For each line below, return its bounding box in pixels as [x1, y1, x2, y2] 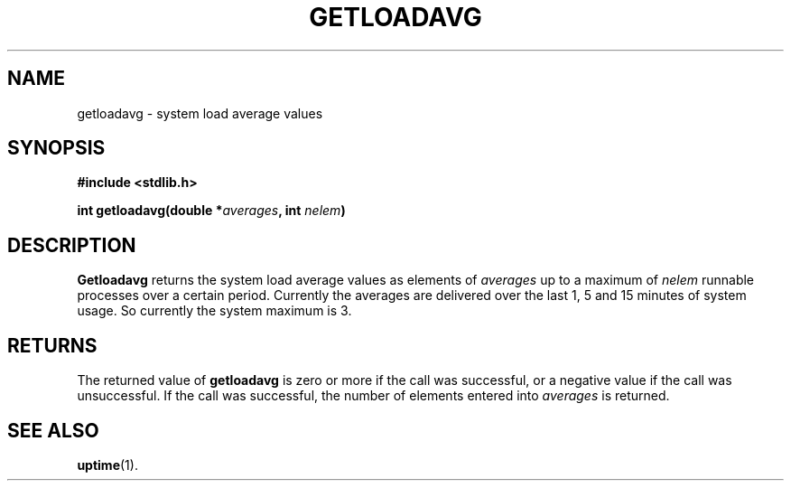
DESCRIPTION [7, 233, 136, 257]
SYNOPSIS [7, 136, 106, 160]
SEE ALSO [7, 418, 99, 442]
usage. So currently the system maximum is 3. [77, 303, 352, 319]
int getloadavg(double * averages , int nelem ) [77, 202, 346, 219]
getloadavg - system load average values [77, 105, 323, 121]
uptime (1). [77, 456, 138, 473]
